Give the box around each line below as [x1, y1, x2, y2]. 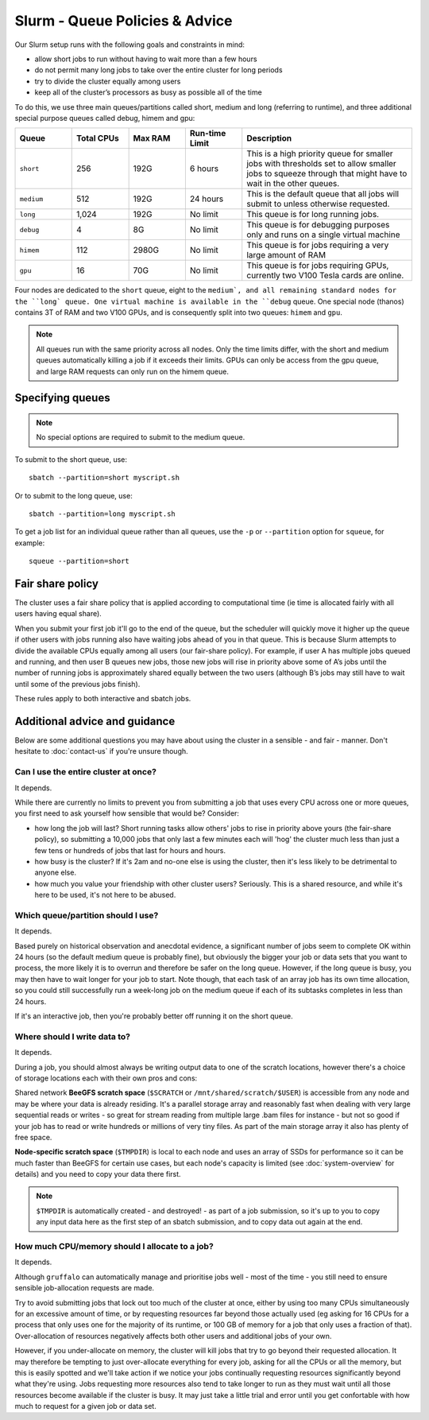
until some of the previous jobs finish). [14, 679, 141, 689]
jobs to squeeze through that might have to [246, 168, 408, 179]
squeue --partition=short [29, 557, 130, 566]
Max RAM [133, 133, 171, 144]
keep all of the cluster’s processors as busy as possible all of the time [34, 87, 262, 97]
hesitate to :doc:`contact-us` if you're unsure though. [14, 747, 188, 756]
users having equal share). [14, 609, 102, 619]
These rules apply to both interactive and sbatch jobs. [14, 694, 191, 704]
